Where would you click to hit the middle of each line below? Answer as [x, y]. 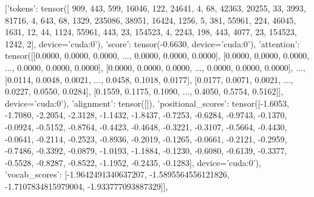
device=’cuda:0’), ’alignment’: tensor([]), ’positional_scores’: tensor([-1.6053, [147, 103]
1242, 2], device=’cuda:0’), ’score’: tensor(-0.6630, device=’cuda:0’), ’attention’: [152, 43]
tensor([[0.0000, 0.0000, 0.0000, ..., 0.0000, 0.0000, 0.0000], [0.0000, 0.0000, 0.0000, [157, 55]
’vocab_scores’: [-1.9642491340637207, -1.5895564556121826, [117, 174]
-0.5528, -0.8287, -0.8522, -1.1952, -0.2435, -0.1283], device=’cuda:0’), [133, 162]
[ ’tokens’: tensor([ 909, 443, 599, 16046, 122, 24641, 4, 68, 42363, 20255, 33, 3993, [155, 8]
